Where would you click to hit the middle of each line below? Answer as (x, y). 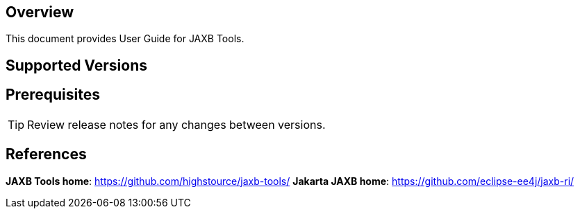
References (46, 154)
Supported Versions (76, 65)
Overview (40, 12)
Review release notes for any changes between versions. (176, 124)
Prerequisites (53, 95)
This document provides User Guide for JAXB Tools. (125, 39)
